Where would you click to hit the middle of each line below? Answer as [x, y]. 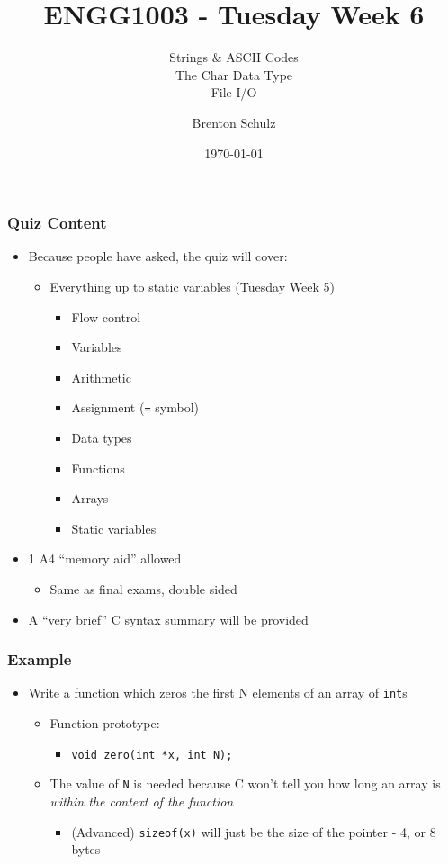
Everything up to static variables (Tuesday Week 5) [192, 286]
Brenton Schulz [234, 122]
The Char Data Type [234, 74]
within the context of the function [142, 801]
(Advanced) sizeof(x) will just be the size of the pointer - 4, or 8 [254, 831]
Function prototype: [105, 723]
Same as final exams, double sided [143, 588]
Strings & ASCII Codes [234, 57]
